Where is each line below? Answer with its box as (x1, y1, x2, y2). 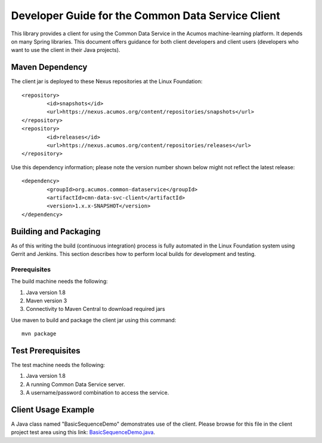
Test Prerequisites (11, 346, 80, 356)
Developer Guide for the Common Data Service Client (11, 9, 280, 22)
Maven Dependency (11, 62, 88, 72)
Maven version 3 (26, 297, 67, 304)
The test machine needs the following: (11, 362, 106, 368)
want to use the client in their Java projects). (11, 47, 120, 54)
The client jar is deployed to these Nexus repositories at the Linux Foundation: (11, 78, 203, 85)
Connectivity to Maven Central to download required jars (26, 305, 165, 313)
